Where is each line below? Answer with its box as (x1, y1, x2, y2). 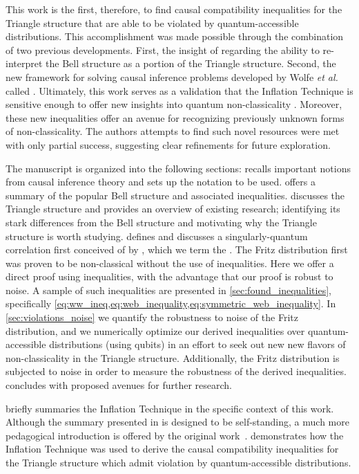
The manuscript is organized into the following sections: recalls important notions (6, 161, 351, 175)
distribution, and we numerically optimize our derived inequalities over (6, 323, 305, 338)
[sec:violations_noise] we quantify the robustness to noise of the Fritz (6, 310, 298, 325)
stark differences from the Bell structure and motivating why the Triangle (6, 215, 317, 229)
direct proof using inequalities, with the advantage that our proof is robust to (6, 269, 333, 284)
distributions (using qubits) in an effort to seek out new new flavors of (49, 337, 346, 352)
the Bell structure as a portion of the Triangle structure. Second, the (46, 56, 336, 71)
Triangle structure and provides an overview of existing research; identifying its (6, 201, 340, 216)
